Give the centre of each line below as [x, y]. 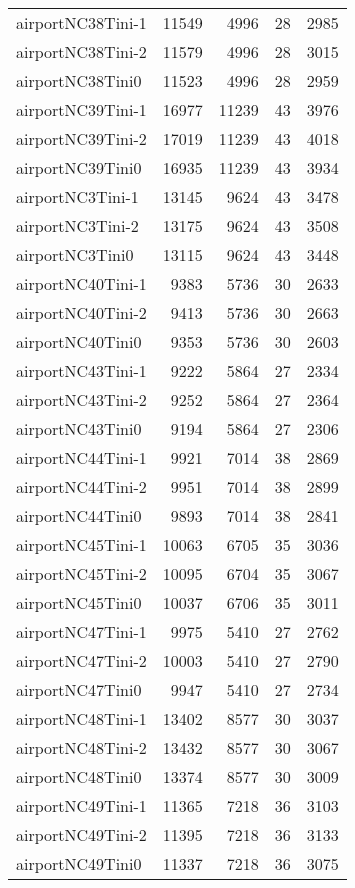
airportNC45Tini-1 [81, 544]
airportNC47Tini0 [79, 689]
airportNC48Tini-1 [81, 718]
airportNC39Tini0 [79, 167]
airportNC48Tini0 [79, 776]
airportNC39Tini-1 [81, 109]
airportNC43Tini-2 [81, 399]
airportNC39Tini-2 [81, 138]
